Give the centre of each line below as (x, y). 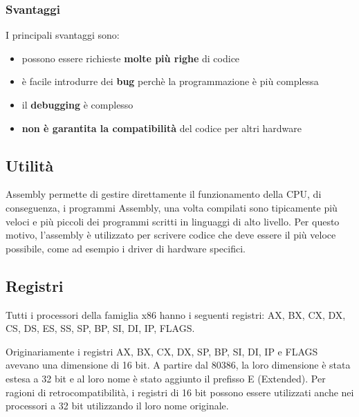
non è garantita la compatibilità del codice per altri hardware (162, 128)
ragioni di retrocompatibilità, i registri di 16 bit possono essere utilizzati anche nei (180, 392)
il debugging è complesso (77, 104)
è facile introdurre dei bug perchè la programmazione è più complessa (170, 81)
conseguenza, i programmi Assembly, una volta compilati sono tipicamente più (172, 207)
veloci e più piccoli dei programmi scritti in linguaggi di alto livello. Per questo (173, 221)
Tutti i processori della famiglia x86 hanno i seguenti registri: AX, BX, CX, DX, (176, 314)
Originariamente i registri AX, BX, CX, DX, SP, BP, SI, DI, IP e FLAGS (162, 351)
